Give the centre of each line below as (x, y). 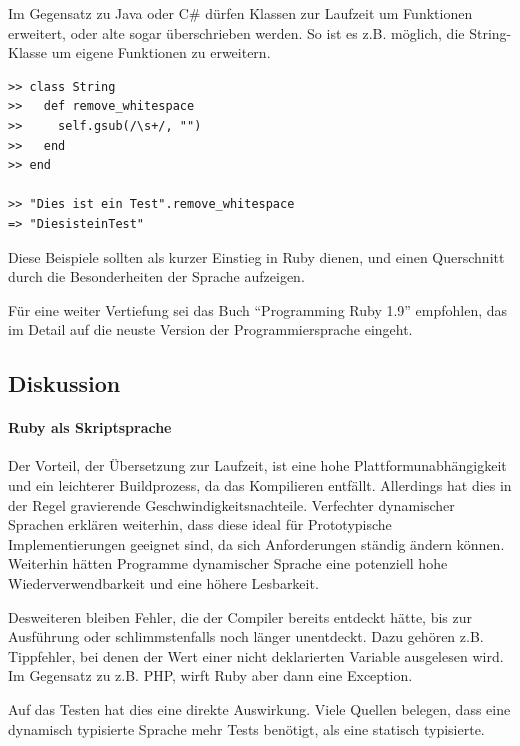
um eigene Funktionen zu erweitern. (161, 52)
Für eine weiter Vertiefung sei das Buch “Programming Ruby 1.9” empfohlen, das (258, 309)
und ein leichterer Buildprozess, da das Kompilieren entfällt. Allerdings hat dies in (260, 485)
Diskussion (64, 383)
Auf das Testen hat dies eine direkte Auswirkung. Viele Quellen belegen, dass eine (259, 709)
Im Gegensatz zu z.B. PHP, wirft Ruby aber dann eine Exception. (210, 675)
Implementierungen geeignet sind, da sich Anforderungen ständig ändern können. (256, 543)
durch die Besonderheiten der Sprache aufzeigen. (156, 276)
